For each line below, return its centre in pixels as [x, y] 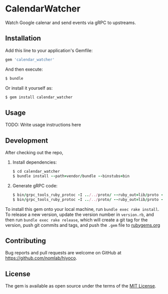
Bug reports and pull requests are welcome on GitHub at [63, 253]
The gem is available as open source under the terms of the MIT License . [81, 286]
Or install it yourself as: [29, 88]
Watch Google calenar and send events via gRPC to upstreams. [71, 23]
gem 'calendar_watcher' [30, 60]
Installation [23, 38]
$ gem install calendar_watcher [39, 97]
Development [27, 140]
